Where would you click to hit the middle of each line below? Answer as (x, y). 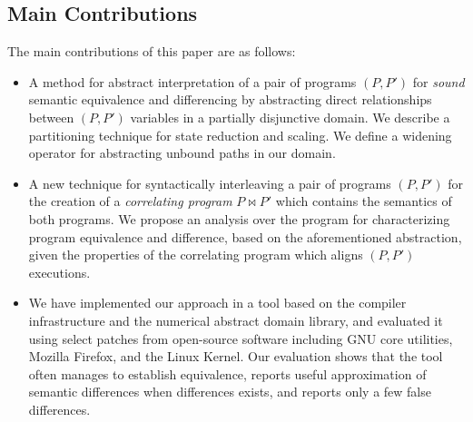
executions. (59, 272)
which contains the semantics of (364, 201)
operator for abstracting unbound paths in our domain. (182, 153)
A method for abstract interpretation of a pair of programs (192, 81)
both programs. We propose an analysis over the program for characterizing (239, 218)
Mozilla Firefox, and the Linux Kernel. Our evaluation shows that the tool (236, 356)
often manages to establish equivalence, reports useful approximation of (227, 373)
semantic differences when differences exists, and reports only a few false (230, 392)
